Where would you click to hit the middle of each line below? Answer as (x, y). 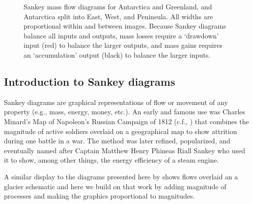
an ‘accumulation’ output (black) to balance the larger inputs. (117, 54)
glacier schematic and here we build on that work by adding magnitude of (115, 186)
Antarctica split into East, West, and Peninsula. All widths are (118, 16)
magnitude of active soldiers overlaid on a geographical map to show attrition (121, 131)
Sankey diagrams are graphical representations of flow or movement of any (116, 102)
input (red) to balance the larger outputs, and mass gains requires (123, 45)
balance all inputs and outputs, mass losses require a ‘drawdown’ (121, 35)
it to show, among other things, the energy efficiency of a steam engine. (112, 160)
